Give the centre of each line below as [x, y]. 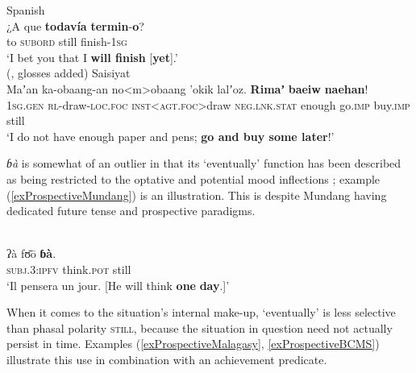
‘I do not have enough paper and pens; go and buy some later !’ [171, 136]
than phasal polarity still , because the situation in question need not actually [200, 327]
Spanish [26, 10]
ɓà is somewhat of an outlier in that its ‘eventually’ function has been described [204, 163]
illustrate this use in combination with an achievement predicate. [167, 359]
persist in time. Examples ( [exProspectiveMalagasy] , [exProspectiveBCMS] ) [193, 344]
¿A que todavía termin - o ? [75, 25]
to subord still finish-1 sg [67, 41]
